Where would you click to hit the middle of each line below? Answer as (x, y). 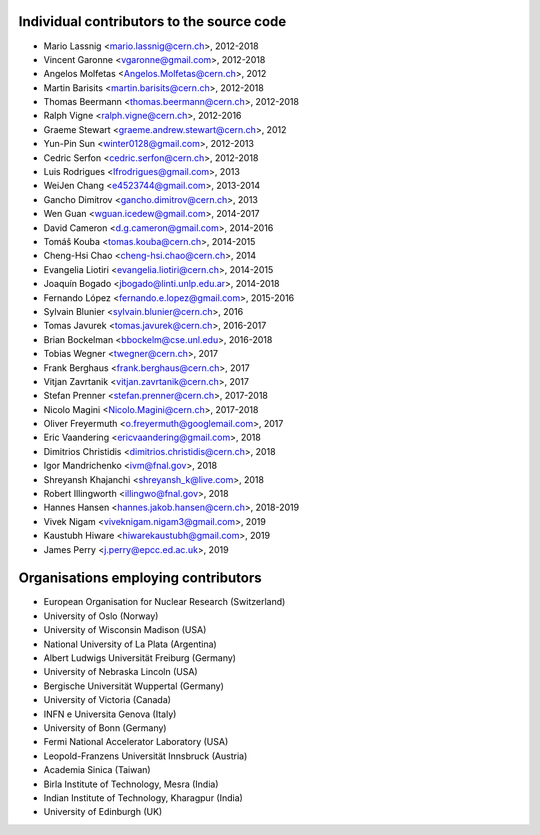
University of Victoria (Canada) (107, 700)
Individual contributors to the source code (152, 21)
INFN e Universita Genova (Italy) (110, 714)
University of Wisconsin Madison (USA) (125, 630)
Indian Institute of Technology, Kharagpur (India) (143, 797)
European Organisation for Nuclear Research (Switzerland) (164, 602)
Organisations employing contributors (140, 578)
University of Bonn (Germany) (105, 728)
